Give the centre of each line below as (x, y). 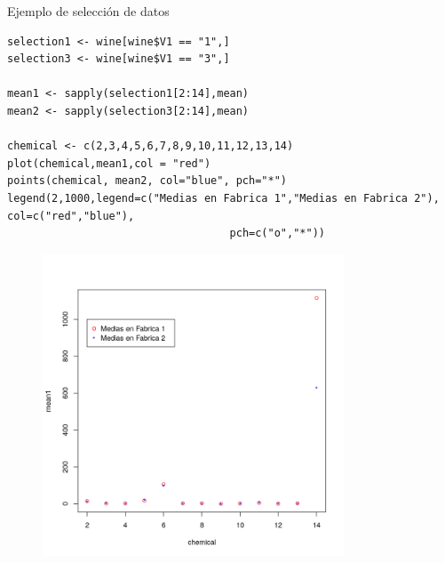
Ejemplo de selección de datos (88, 11)
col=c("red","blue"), (71, 216)
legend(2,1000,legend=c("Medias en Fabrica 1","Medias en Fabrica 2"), (223, 198)
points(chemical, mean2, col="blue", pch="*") (147, 181)
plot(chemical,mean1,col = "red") (109, 163)
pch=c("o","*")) (277, 233)
